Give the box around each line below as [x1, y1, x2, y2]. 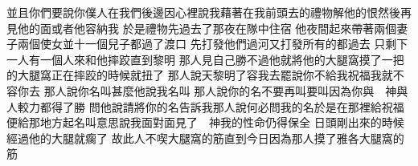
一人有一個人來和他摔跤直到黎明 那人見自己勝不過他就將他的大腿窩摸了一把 [6, 51, 404, 67]
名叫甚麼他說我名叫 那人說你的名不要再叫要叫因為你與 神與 [88, 82, 408, 99]
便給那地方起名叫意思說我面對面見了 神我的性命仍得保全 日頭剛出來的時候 [6, 114, 404, 131]
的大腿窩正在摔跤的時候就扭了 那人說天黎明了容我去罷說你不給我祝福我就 [6, 67, 393, 83]
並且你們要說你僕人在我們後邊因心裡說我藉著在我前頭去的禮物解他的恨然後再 [6, 4, 412, 20]
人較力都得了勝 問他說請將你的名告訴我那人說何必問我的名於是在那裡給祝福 [6, 98, 404, 115]
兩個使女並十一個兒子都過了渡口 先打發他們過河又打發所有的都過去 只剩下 [17, 35, 408, 52]
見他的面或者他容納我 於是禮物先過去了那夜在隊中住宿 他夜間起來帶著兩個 [6, 19, 397, 36]
